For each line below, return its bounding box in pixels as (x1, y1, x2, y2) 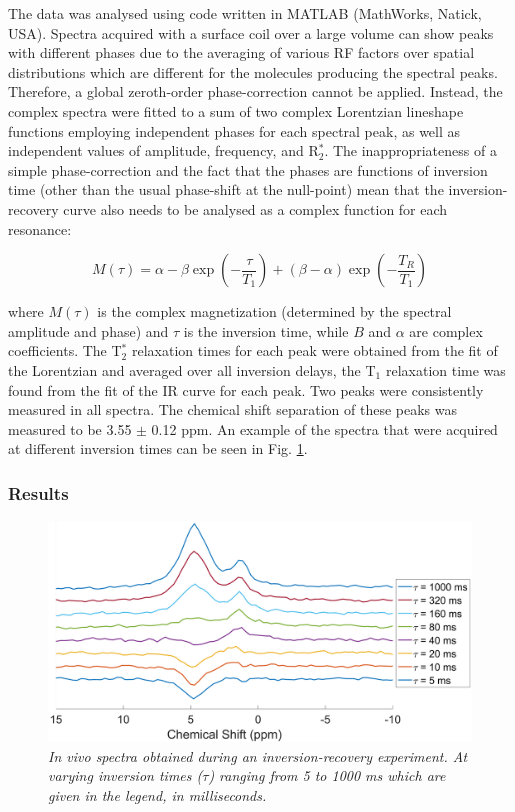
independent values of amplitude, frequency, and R (8, 140, 319, 161)
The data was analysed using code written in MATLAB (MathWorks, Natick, (8, 3, 482, 23)
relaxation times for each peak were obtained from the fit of (131, 340, 498, 361)
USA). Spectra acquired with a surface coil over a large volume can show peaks (8, 22, 494, 43)
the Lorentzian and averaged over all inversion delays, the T (8, 359, 376, 380)
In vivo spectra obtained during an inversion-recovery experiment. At (48, 745, 468, 766)
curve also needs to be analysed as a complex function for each (63, 198, 448, 219)
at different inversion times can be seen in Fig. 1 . (8, 438, 308, 459)
